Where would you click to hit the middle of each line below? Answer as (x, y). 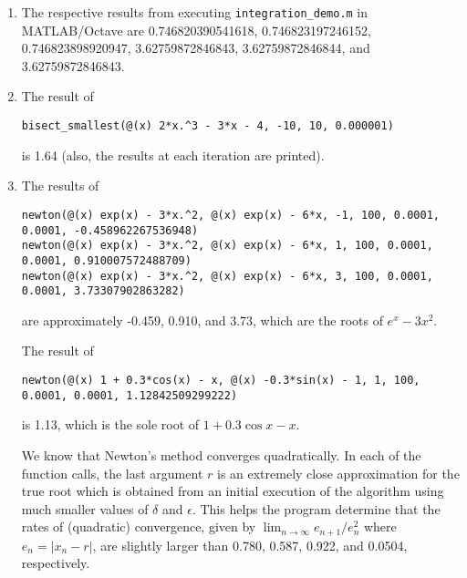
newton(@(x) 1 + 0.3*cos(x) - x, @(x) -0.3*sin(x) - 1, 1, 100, (221, 380)
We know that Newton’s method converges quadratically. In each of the (221, 454)
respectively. (56, 563)
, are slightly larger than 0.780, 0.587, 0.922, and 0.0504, (250, 545)
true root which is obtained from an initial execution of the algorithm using (233, 491)
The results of (60, 186)
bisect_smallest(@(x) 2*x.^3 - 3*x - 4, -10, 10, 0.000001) (208, 126)
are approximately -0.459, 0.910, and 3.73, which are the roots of (202, 320)
